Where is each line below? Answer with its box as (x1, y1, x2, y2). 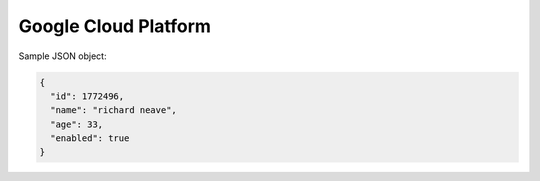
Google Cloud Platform (18, 15, 212, 37)
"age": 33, (50, 118, 104, 130)
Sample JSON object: (18, 50, 107, 62)
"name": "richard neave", (50, 105, 177, 116)
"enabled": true (50, 133, 130, 144)
